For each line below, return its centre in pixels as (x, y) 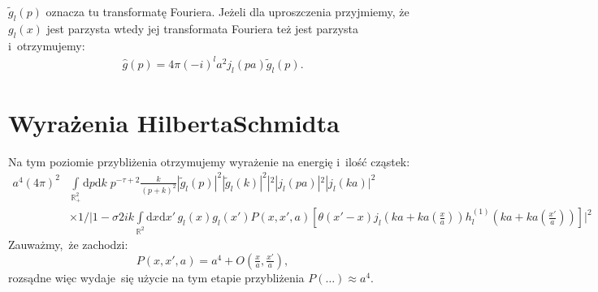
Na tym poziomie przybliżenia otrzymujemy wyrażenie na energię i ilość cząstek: (209, 161)
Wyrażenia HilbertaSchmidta (174, 122)
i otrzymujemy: (47, 45)
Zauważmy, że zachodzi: (68, 244)
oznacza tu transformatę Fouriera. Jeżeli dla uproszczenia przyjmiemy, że (227, 11)
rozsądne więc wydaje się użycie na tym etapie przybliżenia (156, 277)
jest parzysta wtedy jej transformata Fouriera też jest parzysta (203, 28)
